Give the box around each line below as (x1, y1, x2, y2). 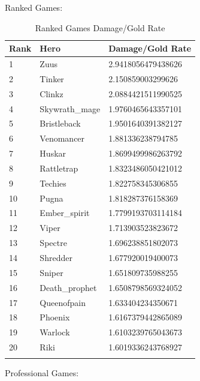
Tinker (40, 72, 64, 85)
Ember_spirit (40, 206, 90, 219)
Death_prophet (40, 281, 97, 293)
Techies (40, 176, 66, 189)
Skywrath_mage (40, 102, 101, 115)
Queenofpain (40, 296, 86, 308)
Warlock (40, 326, 70, 338)
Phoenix (40, 311, 70, 323)
